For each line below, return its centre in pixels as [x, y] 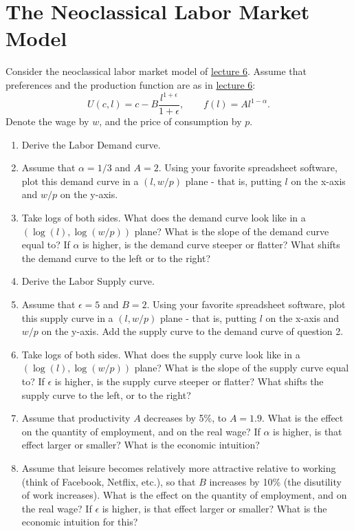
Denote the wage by [47, 121]
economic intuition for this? [80, 522]
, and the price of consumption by [170, 121]
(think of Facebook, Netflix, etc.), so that [109, 481]
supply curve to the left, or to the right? [106, 394]
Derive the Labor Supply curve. [88, 281]
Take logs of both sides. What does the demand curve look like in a [164, 218]
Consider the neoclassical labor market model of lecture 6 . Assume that [156, 71]
